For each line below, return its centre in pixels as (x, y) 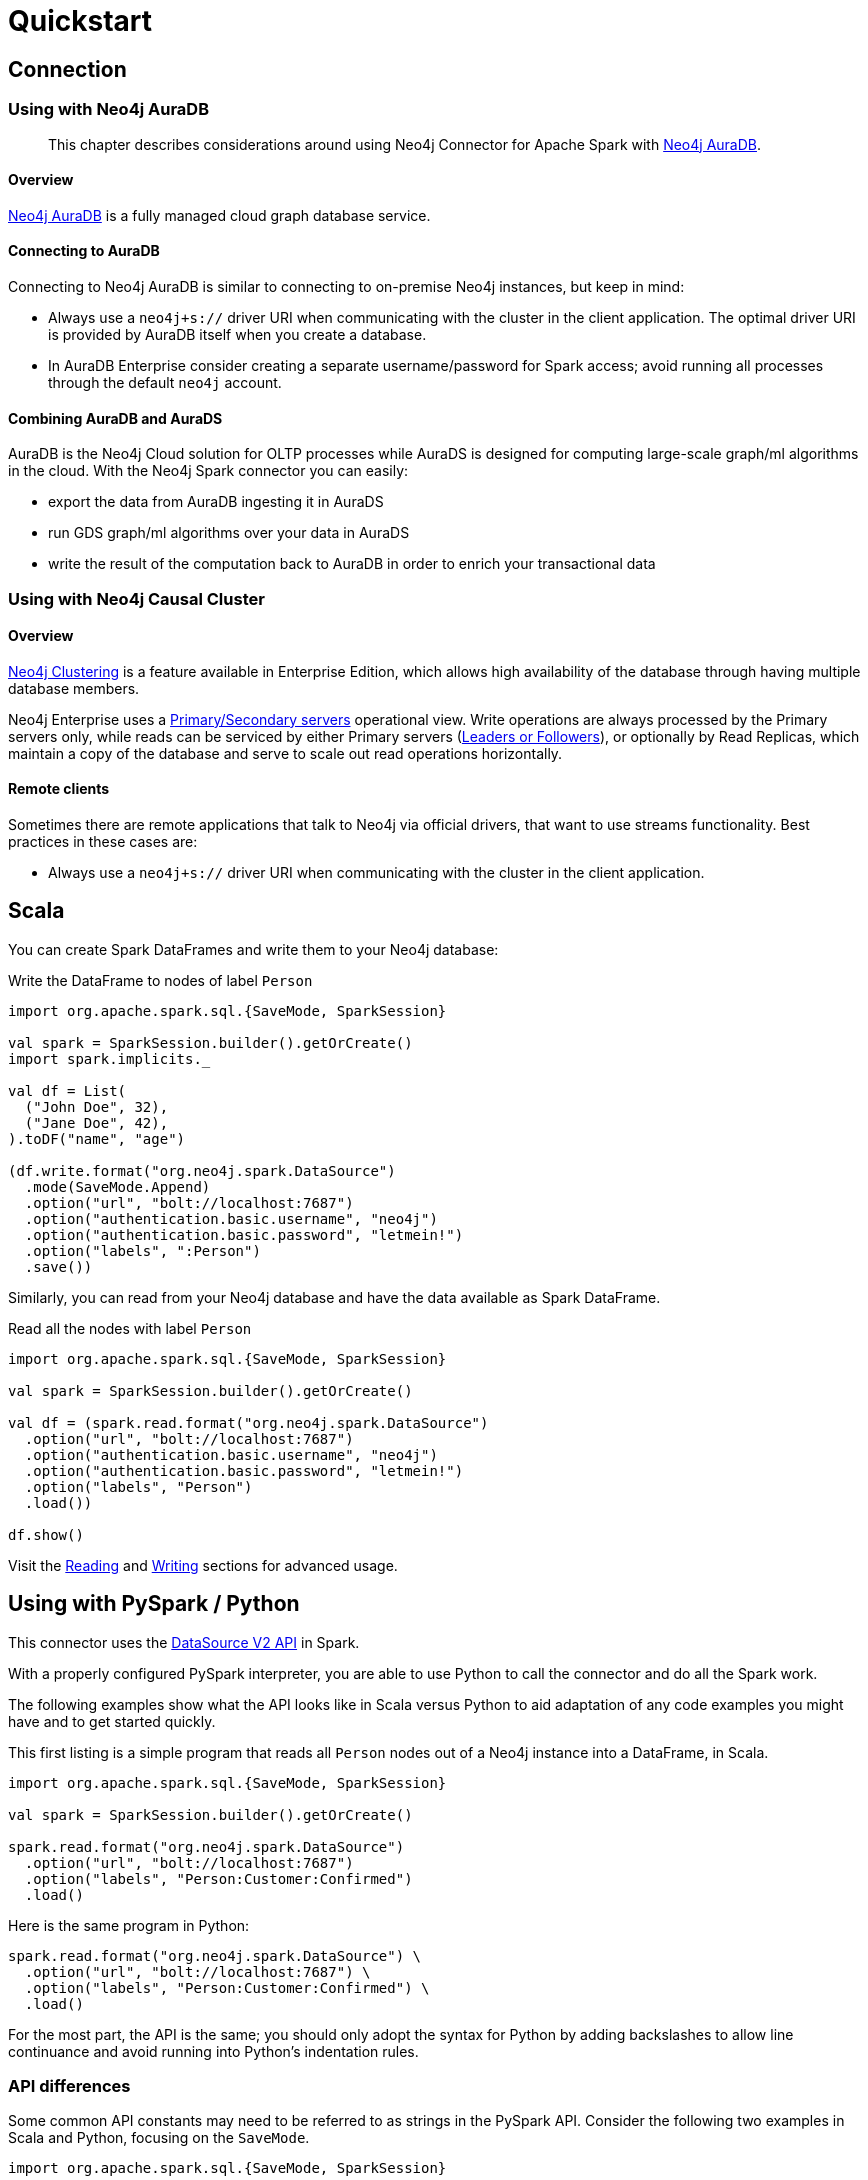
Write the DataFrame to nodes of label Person (160, 980)
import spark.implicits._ (109, 1058)
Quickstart (80, 21)
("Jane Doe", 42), (96, 1122)
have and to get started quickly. (112, 1721)
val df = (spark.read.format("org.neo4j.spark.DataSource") (248, 1422)
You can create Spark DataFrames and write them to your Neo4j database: (253, 949)
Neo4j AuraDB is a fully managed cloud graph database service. (219, 215)
